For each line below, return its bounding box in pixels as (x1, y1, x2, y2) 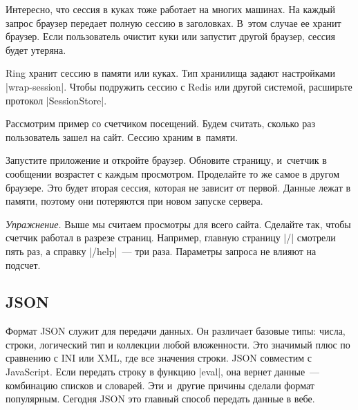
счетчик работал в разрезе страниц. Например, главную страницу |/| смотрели (6, 230, 336, 245)
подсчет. (6, 257, 41, 272)
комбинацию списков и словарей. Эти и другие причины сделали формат (6, 378, 314, 392)
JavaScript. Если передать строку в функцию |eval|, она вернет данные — (6, 364, 320, 379)
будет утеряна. (6, 42, 66, 57)
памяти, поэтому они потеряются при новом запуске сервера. (6, 194, 263, 208)
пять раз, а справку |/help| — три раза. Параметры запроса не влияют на (6, 243, 317, 258)
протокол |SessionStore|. (6, 93, 107, 107)
